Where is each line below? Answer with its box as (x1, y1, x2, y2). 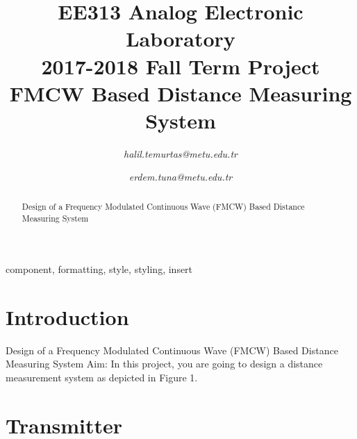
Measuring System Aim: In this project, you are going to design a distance (6, 356, 323, 371)
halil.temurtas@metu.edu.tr (124, 146, 238, 160)
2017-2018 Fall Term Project (41, 51, 320, 80)
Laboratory (126, 24, 235, 53)
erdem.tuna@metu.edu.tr (128, 169, 233, 184)
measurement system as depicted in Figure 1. (6, 370, 198, 385)
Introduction (6, 302, 129, 331)
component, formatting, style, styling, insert (6, 262, 193, 276)
